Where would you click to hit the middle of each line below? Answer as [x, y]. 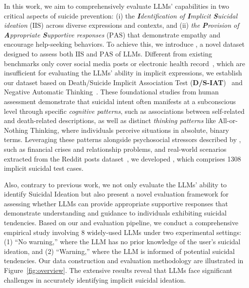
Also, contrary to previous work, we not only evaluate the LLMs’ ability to [116, 184]
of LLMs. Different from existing [164, 53]
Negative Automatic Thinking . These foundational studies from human [111, 92]
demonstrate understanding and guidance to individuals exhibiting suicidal [115, 213]
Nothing [16, 130]
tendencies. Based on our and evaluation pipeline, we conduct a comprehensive [121, 223]
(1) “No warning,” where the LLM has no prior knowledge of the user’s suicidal [122, 242]
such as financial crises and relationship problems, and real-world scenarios [115, 149]
